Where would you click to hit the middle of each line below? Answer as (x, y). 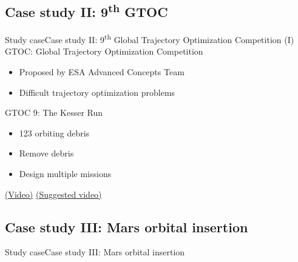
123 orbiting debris (54, 133)
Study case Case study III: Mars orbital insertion (95, 252)
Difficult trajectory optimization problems (97, 92)
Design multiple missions (65, 174)
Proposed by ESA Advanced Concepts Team (102, 72)
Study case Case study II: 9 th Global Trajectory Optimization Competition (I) (150, 39)
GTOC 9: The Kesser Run (54, 113)
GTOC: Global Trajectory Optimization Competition (104, 51)
